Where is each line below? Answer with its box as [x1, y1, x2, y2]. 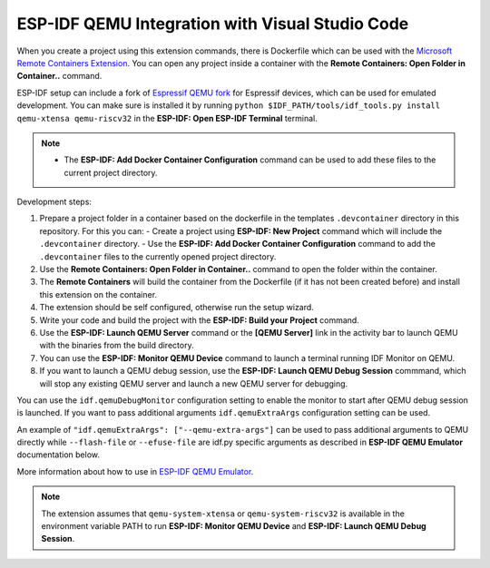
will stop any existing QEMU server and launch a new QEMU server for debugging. [39, 377, 348, 389]
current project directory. [64, 167, 158, 178]
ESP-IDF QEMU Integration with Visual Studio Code [16, 14, 409, 34]
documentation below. [16, 449, 100, 460]
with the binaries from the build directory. [39, 340, 194, 351]
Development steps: [16, 196, 93, 208]
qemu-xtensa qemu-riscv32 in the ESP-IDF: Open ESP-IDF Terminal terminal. [16, 113, 318, 123]
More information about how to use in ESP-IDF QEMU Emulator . [16, 465, 254, 476]
